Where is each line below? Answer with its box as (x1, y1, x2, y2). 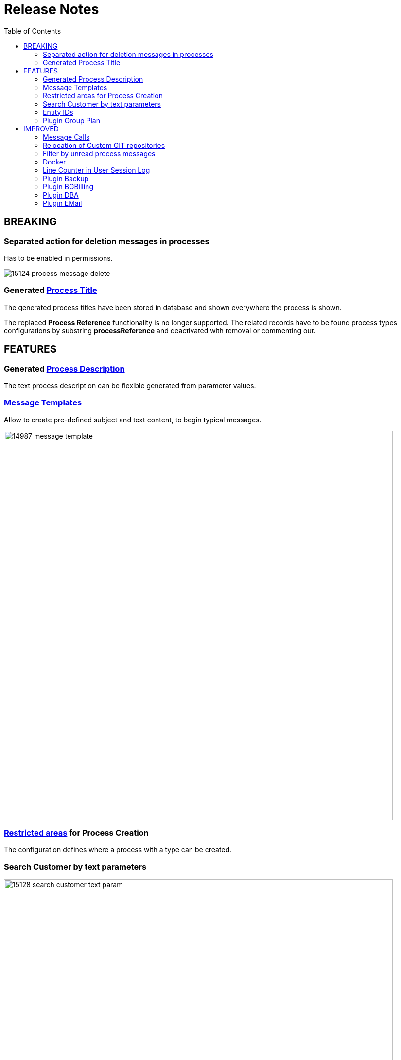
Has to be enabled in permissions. (4, 254, 113, 262)
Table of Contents (4, 26, 61, 35)
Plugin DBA (43, 190, 79, 199)
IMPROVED (23, 124, 59, 133)
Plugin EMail (43, 199, 82, 207)
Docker (43, 157, 66, 166)
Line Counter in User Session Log (43, 165, 150, 174)
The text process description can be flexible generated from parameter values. (4, 381, 256, 390)
